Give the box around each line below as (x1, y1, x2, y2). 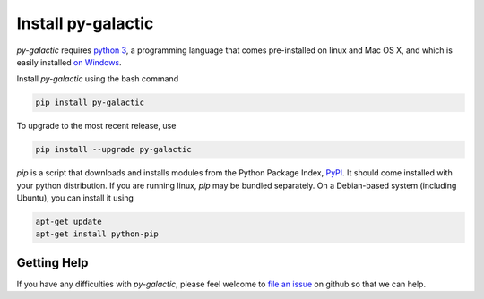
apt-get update (35, 217, 102, 227)
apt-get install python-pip (35, 229, 159, 239)
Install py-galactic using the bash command (16, 73, 179, 84)
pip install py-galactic (35, 98, 145, 107)
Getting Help (16, 255, 89, 270)
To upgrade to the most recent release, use (16, 121, 177, 132)
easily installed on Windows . (16, 56, 122, 67)
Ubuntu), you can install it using (16, 192, 134, 203)
